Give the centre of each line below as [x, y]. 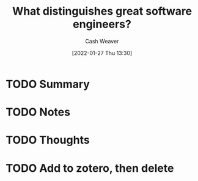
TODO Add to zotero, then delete [90, 168]
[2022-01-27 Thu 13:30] [102, 53]
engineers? [102, 24]
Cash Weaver [102, 41]
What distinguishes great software [102, 11]
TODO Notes [38, 112]
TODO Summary [48, 84]
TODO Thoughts [48, 140]
